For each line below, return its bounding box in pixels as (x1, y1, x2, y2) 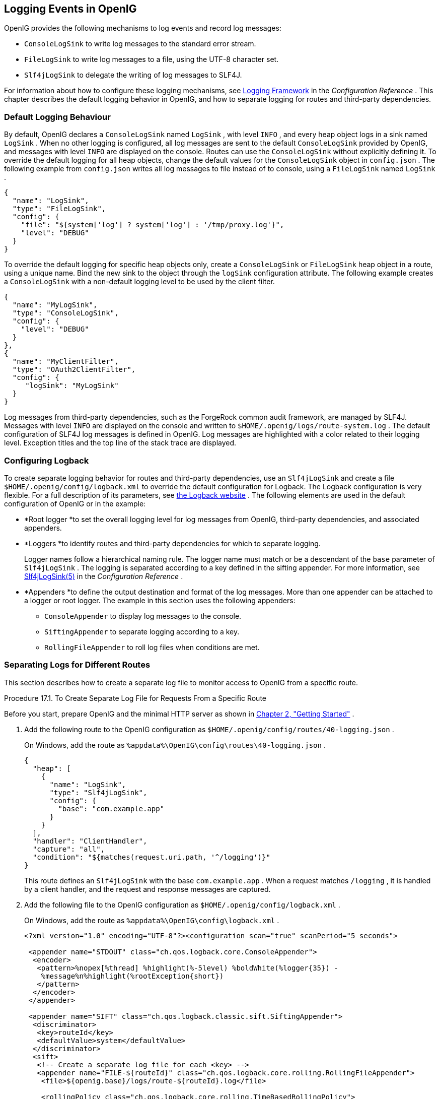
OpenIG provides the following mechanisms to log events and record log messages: (4, 24, 281, 33)
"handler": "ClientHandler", (32, 836, 148, 845)
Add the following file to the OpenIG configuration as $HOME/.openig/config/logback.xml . (24, 900, 340, 909)
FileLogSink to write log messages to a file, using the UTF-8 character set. (24, 55, 279, 64)
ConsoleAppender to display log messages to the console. (44, 611, 242, 620)
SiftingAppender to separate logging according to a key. (44, 627, 240, 636)
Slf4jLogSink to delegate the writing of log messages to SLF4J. (24, 71, 242, 80)
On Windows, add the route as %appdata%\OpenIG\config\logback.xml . (24, 916, 279, 925)
